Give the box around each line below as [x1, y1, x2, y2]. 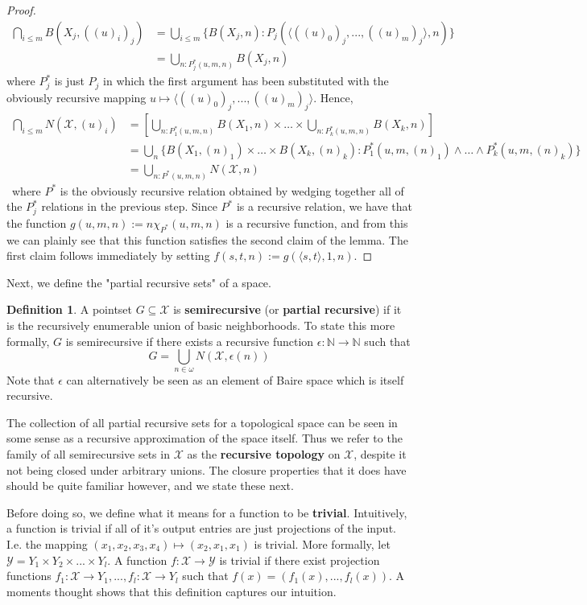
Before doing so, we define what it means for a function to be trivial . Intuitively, [6, 504, 407, 521]
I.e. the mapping [6, 535, 88, 552]
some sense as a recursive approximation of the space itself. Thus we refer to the [6, 430, 403, 447]
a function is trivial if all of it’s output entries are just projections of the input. [6, 520, 396, 537]
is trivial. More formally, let [254, 535, 391, 552]
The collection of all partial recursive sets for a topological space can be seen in [6, 414, 398, 430]
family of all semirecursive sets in [6, 445, 170, 462]
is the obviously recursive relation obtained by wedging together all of [60, 182, 404, 199]
